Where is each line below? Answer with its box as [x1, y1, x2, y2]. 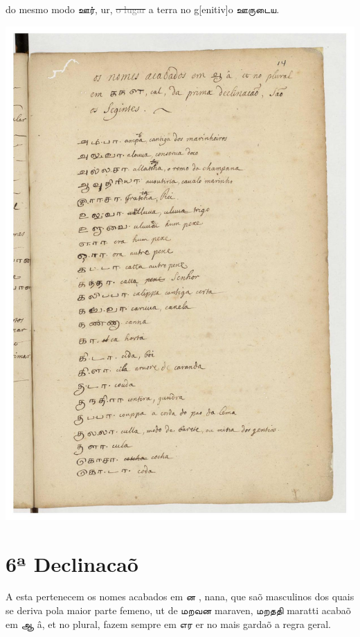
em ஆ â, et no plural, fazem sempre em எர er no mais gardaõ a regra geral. [6, 616, 331, 631]
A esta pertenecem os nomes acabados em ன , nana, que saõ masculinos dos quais [6, 589, 354, 604]
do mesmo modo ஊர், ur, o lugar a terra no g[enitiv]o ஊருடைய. [6, 2, 280, 16]
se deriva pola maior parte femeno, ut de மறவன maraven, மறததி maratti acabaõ [6, 603, 351, 618]
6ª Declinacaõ [6, 549, 138, 577]
